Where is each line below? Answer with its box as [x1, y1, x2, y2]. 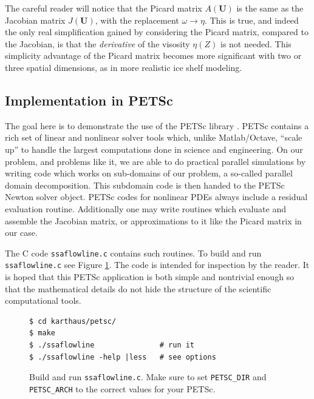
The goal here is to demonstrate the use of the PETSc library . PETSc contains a [5, 119, 309, 132]
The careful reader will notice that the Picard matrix [5, 2, 202, 14]
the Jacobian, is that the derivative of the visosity [5, 37, 190, 50]
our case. [5, 226, 38, 239]
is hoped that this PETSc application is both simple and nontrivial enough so [5, 270, 295, 283]
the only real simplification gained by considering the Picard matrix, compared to [5, 25, 309, 38]
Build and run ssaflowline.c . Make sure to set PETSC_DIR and [29, 370, 267, 383]
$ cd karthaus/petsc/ [29, 317, 117, 326]
